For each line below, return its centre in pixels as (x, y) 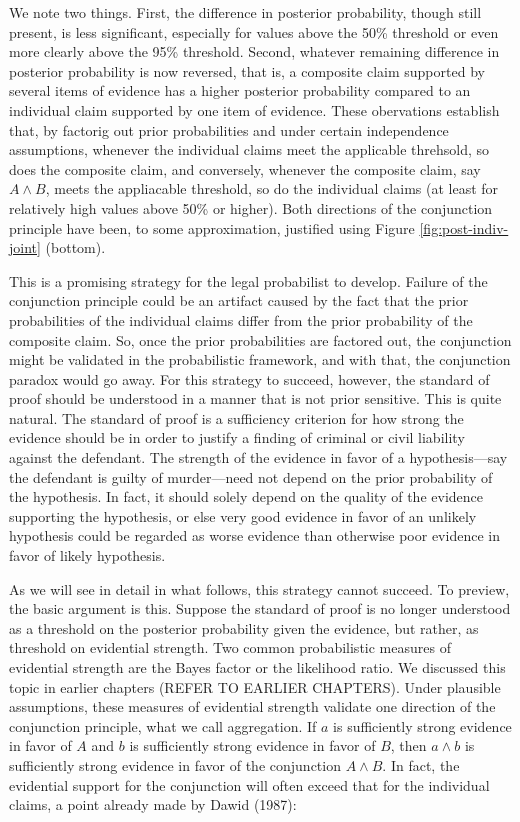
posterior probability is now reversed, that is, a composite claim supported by (247, 70)
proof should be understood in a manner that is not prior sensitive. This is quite (255, 398)
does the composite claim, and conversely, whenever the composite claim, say (245, 168)
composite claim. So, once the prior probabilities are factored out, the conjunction (260, 339)
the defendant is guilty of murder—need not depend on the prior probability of (251, 476)
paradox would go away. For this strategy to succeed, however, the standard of (249, 378)
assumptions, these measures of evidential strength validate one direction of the (252, 706)
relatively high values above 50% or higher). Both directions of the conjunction (251, 207)
